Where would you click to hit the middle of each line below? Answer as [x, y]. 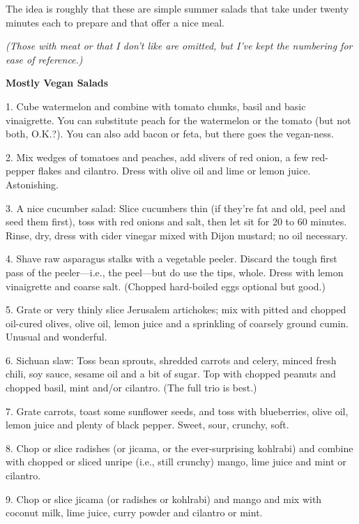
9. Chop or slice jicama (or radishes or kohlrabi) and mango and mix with [164, 499]
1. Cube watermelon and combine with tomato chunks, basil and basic [156, 106]
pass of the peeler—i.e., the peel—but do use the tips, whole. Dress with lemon [175, 272]
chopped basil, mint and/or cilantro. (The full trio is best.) [131, 388]
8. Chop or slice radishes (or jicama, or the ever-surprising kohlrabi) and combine [179, 448]
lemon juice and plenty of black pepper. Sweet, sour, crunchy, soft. [147, 425]
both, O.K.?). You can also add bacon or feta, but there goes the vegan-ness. [170, 134]
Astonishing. [32, 184]
